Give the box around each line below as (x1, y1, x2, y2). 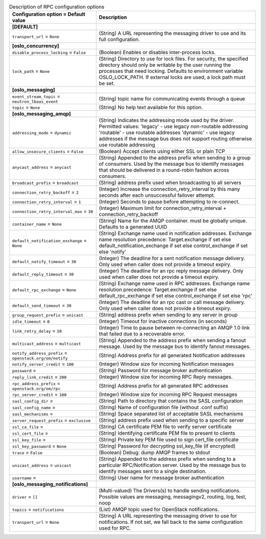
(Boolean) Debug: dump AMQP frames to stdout (99, 449, 210, 456)
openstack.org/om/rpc (12, 386, 61, 391)
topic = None (12, 104, 40, 111)
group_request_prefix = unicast (12, 311, 84, 318)
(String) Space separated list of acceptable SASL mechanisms (99, 411, 243, 418)
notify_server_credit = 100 (12, 360, 74, 367)
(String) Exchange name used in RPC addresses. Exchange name (99, 280, 250, 287)
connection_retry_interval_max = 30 (12, 208, 93, 215)
